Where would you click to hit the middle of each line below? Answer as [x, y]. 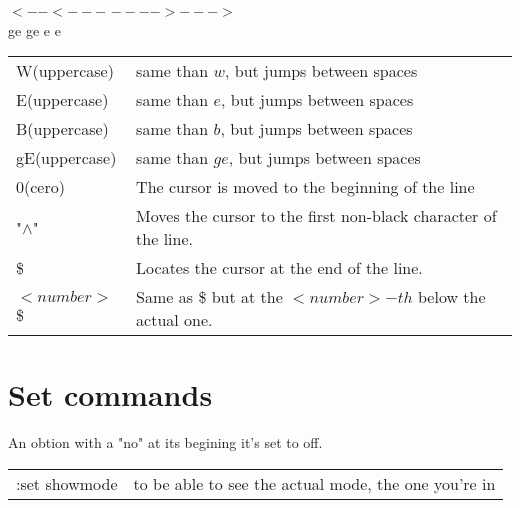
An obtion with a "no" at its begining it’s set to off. [165, 442]
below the [451, 297]
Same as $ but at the [209, 297]
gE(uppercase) [66, 158]
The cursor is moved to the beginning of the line [305, 187]
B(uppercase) [62, 129]
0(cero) [40, 187]
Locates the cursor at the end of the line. [279, 268]
